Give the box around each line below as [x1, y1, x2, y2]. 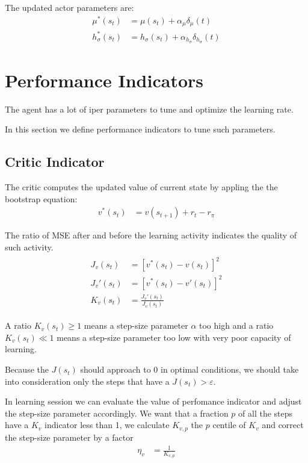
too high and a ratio [199, 319, 274, 332]
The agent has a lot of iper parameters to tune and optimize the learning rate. [5, 102, 294, 115]
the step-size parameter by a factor [5, 430, 134, 443]
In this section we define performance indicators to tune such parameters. [5, 123, 276, 135]
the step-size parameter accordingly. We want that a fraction [5, 406, 229, 419]
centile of [212, 418, 246, 431]
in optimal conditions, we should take [160, 363, 299, 376]
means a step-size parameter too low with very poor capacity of [57, 331, 291, 343]
